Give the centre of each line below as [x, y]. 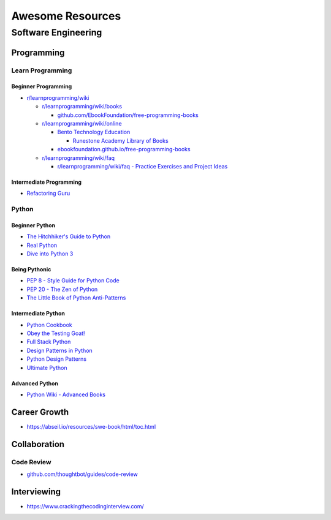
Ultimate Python [47, 367]
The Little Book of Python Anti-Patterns [76, 298]
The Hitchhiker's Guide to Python [69, 236]
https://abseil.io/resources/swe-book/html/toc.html [91, 426]
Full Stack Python [49, 342]
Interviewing [36, 492]
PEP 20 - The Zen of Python [62, 289]
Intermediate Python [38, 314]
